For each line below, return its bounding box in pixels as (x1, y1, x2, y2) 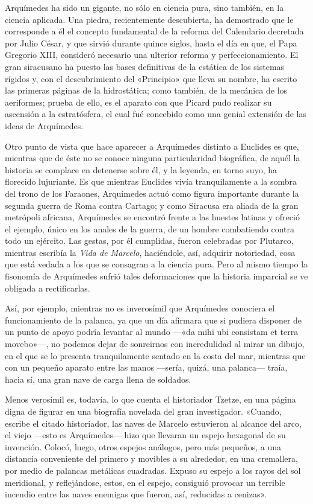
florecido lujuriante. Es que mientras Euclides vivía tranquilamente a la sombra (5, 175, 297, 188)
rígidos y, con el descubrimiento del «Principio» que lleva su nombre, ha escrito (5, 72, 297, 85)
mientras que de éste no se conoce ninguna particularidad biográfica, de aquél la (5, 152, 300, 164)
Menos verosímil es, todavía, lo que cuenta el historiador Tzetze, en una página (5, 393, 296, 406)
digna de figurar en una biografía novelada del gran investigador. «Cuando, (5, 405, 282, 417)
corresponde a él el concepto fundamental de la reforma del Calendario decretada (5, 25, 304, 37)
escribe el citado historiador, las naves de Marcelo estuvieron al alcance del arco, (5, 416, 302, 429)
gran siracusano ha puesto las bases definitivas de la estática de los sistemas (5, 60, 285, 72)
